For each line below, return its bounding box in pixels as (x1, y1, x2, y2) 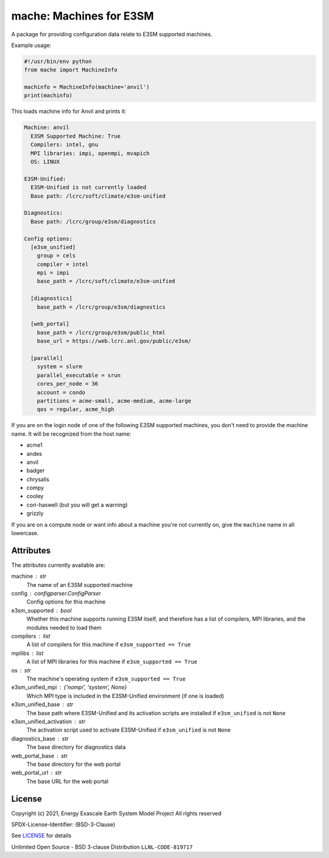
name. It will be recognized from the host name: (11, 430, 132, 438)
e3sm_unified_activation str (11, 718, 85, 725)
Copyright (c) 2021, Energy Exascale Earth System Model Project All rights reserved (11, 809, 222, 817)
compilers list (11, 632, 51, 640)
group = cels (37, 252, 76, 259)
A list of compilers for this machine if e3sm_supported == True (26, 641, 191, 648)
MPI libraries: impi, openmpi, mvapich (30, 150, 150, 157)
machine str (11, 572, 47, 580)
